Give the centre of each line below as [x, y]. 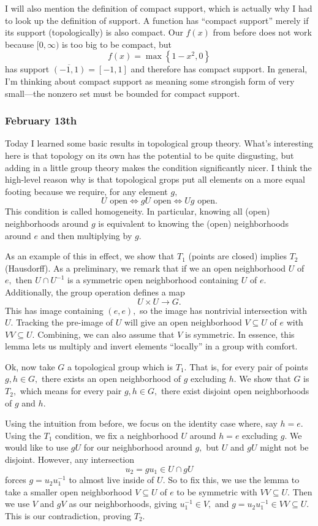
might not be [284, 447]
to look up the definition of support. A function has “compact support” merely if [157, 20]
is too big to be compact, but [117, 44]
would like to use [37, 447]
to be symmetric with [217, 491]
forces [16, 480]
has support [27, 69]
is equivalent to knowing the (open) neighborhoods [193, 223]
